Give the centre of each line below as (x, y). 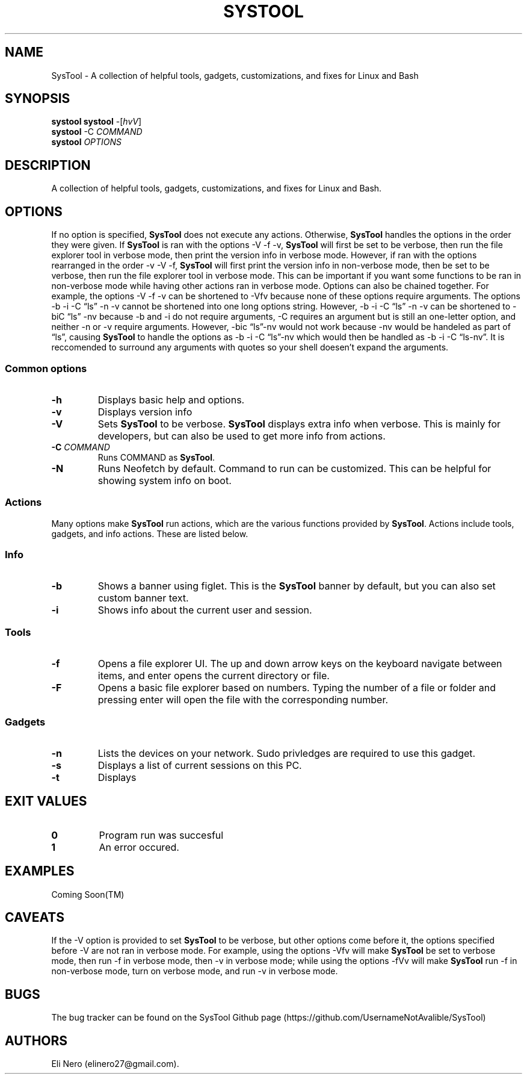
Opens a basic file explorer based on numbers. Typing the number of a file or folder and (297, 688)
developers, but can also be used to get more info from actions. (242, 436)
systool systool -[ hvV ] (97, 122)
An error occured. (139, 847)
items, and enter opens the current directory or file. (214, 676)
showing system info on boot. (165, 480)
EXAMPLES (40, 871)
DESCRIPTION (48, 165)
